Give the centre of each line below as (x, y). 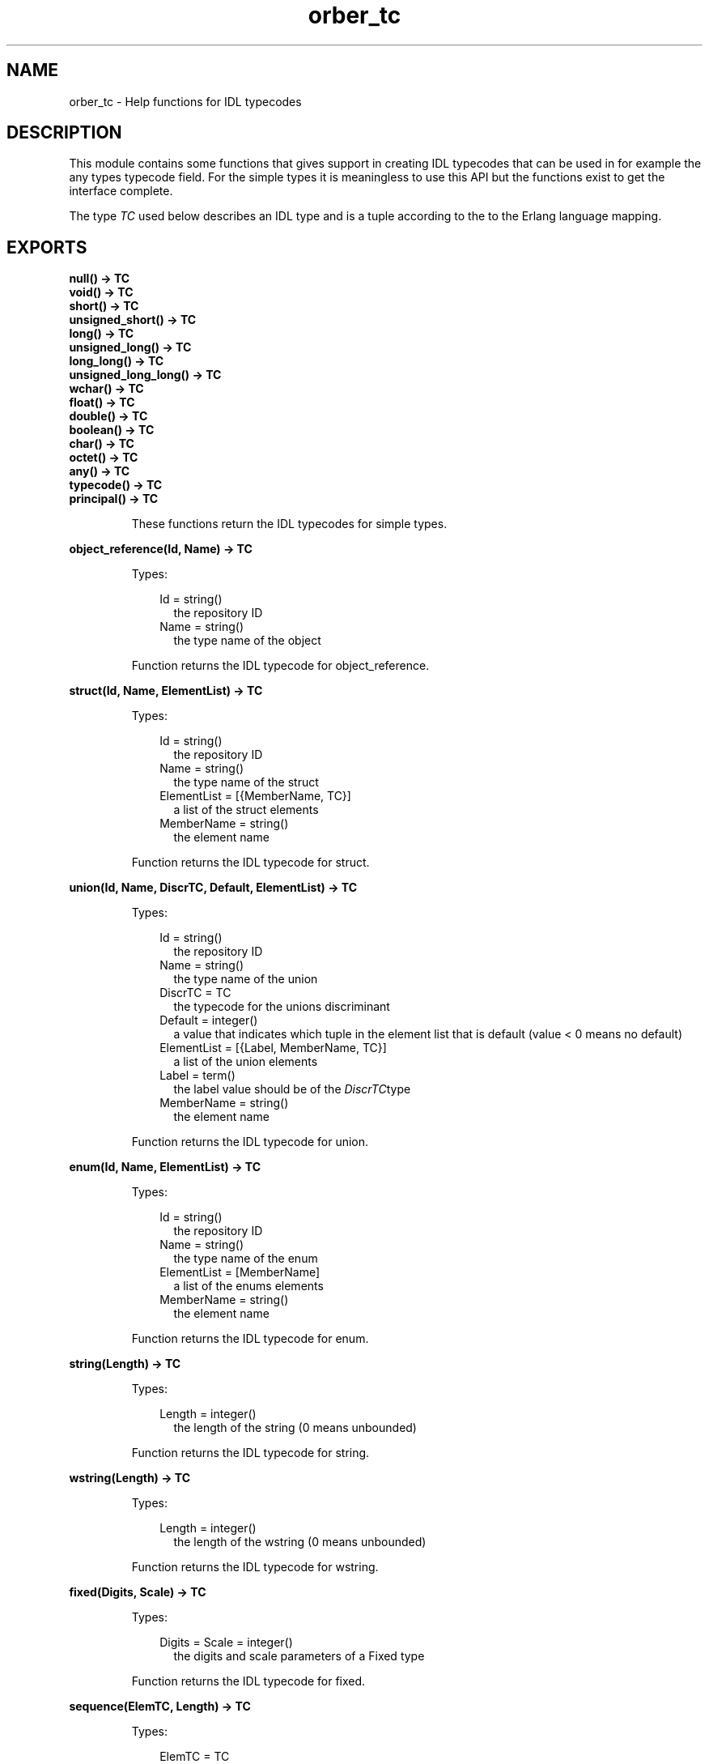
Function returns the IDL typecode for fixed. (248, 1681)
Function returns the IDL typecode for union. (250, 1142)
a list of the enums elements (248, 1286)
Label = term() (197, 1076)
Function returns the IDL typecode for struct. (250, 863)
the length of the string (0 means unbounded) (295, 1428)
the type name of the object (247, 641)
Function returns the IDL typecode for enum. (250, 1339)
